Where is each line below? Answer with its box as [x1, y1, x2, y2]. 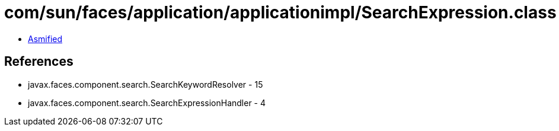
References [4, 54, 74, 69]
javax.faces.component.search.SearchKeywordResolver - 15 [28, 79, 263, 90]
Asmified [28, 33, 63, 44]
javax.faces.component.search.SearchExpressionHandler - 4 [28, 97, 266, 108]
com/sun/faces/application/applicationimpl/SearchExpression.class [4, 2, 557, 23]
